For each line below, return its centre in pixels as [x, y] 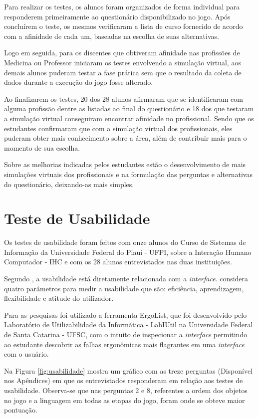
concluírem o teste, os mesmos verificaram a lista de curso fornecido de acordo [124, 26]
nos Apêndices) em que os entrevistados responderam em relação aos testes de [124, 380]
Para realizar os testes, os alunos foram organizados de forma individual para [122, 6]
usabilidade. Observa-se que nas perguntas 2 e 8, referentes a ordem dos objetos [126, 390]
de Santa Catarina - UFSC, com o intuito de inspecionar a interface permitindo [126, 334]
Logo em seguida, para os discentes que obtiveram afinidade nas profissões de [122, 53]
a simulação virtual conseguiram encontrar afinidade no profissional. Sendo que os [129, 118]
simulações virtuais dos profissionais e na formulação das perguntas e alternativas [128, 174]
